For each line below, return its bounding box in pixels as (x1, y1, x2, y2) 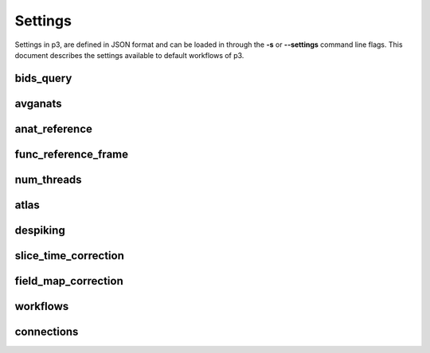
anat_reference (14, 122, 93, 135)
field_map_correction (14, 274, 123, 288)
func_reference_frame (14, 147, 129, 161)
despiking (14, 223, 65, 237)
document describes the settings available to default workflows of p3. (14, 50, 244, 60)
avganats (14, 96, 63, 111)
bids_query (14, 72, 72, 85)
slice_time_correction (14, 249, 125, 262)
